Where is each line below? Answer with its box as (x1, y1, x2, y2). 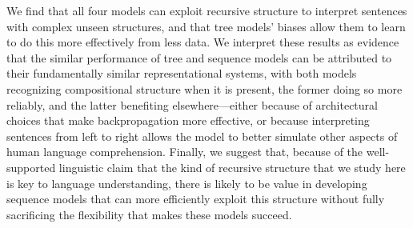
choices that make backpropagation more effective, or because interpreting (6, 112, 370, 129)
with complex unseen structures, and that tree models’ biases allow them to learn (6, 18, 406, 34)
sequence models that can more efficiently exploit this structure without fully (6, 190, 385, 207)
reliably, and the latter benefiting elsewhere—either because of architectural (6, 96, 378, 113)
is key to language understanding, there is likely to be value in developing (6, 174, 367, 191)
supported (6, 158, 56, 175)
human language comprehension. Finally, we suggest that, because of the (6, 143, 363, 160)
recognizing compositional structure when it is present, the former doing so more (6, 80, 403, 97)
